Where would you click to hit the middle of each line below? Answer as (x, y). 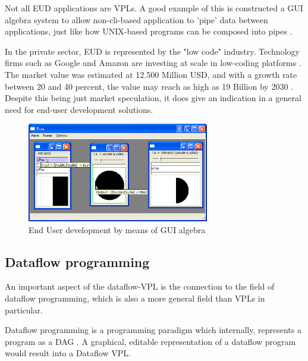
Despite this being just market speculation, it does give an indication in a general (153, 98)
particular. (24, 310)
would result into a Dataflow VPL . (68, 353)
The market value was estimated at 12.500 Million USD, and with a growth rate (151, 74)
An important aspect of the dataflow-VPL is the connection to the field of (140, 286)
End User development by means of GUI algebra (117, 229)
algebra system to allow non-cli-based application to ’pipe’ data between (136, 19)
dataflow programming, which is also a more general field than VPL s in (135, 298)
